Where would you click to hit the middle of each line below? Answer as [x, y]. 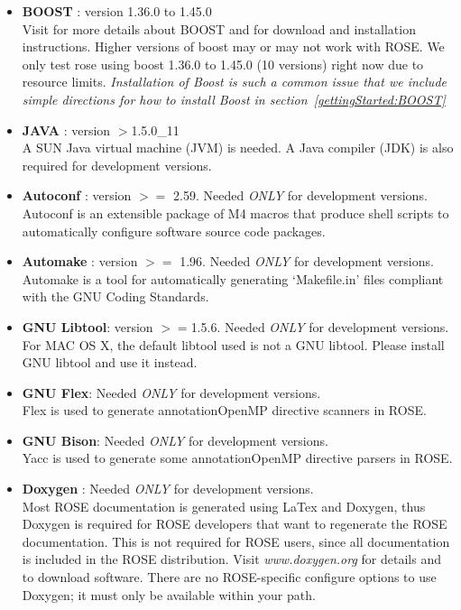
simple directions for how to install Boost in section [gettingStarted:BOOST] [234, 99]
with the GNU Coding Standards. [115, 296]
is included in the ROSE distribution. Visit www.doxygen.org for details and [231, 559]
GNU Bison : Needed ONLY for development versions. [175, 440]
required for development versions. [117, 165]
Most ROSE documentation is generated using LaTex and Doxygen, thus [224, 506]
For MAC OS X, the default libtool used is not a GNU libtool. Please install [233, 344]
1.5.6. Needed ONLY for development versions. [320, 326]
